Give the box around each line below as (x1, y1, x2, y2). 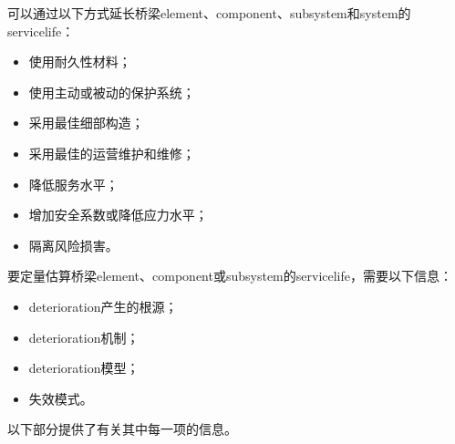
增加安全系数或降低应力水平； (28, 205, 208, 224)
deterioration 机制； (28, 327, 140, 346)
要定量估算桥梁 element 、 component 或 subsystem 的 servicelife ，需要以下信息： (7, 266, 453, 285)
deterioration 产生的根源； (28, 296, 178, 315)
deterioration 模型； (28, 358, 140, 377)
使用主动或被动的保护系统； (28, 82, 195, 101)
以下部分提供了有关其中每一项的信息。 (7, 419, 237, 439)
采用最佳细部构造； (28, 113, 144, 132)
